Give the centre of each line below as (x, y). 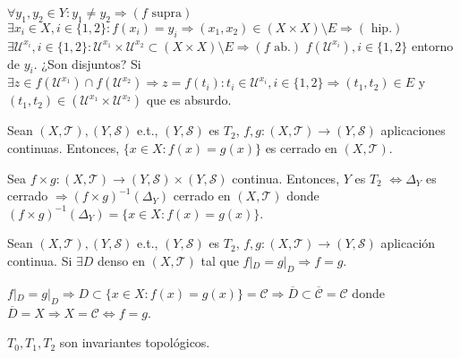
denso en (122, 260)
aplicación (408, 243)
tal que (220, 260)
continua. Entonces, (286, 178)
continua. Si (40, 260)
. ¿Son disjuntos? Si (87, 63)
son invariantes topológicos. (135, 342)
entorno (433, 45)
